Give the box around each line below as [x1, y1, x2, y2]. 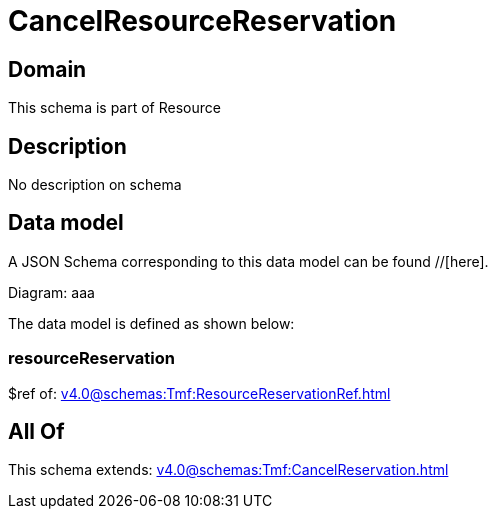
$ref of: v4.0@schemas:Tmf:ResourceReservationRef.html [8, 384, 391, 402]
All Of [8, 419, 65, 445]
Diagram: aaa [8, 283, 95, 301]
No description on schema [8, 176, 182, 194]
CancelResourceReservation [8, 4, 397, 38]
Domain [8, 56, 87, 82]
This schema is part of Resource [8, 99, 221, 117]
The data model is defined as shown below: [8, 314, 295, 332]
